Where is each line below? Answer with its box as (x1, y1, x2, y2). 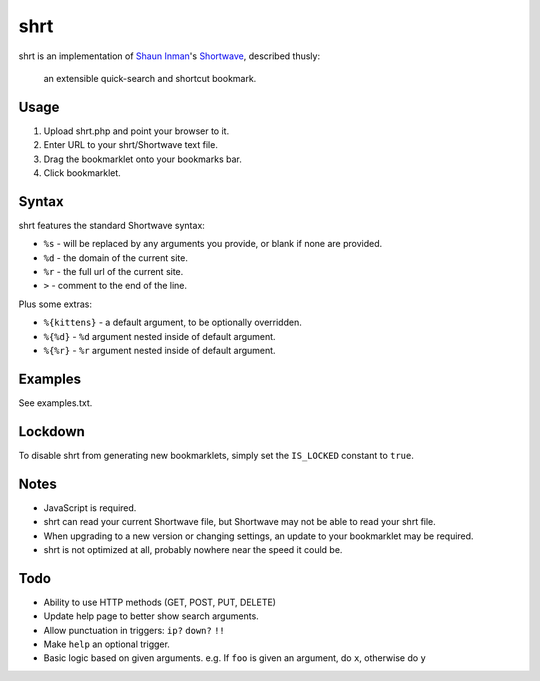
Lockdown (18, 423, 85, 440)
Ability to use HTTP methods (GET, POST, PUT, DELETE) (43, 596, 277, 608)
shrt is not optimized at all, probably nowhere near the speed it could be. (43, 543, 343, 555)
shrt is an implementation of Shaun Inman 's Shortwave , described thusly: (18, 50, 320, 62)
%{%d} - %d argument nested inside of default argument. (43, 330, 276, 342)
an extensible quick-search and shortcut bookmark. (43, 72, 257, 84)
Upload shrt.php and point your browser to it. (43, 125, 230, 137)
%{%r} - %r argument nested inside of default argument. (43, 345, 276, 357)
